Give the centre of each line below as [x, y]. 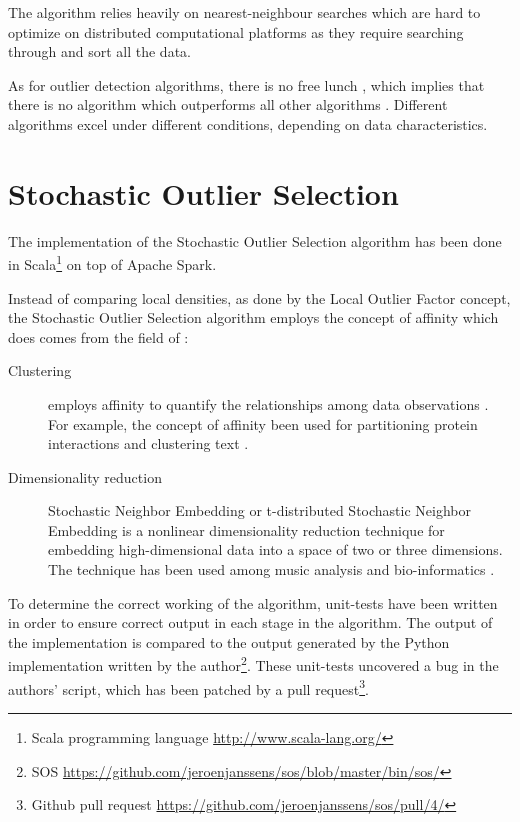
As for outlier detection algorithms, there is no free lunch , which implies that [246, 84]
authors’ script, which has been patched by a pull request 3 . [188, 687]
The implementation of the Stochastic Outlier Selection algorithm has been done [255, 240]
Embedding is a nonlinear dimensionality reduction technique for [246, 529]
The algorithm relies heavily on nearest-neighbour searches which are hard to [244, 12]
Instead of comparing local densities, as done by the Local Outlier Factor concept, [259, 297]
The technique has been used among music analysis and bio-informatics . [271, 569]
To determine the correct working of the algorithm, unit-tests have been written [253, 602]
